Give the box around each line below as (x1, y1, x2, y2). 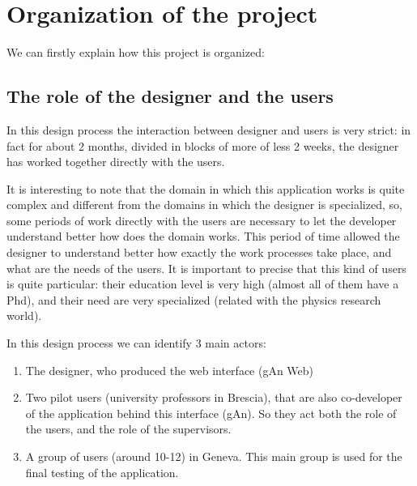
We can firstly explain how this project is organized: (6, 44, 265, 61)
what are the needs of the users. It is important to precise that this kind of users (6, 259, 406, 276)
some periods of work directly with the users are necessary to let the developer (6, 211, 397, 228)
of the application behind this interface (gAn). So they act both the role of (25, 404, 397, 421)
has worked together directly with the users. (6, 153, 225, 170)
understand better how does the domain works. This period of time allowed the (6, 228, 400, 245)
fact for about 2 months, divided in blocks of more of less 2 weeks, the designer (6, 137, 399, 154)
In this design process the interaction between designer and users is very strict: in (6, 121, 411, 138)
